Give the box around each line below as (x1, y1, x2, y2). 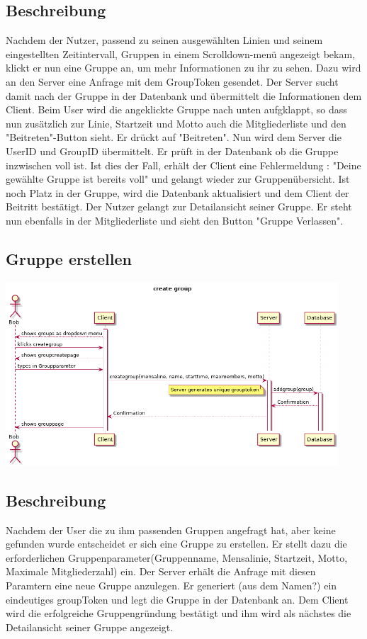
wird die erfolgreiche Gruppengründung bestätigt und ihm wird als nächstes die (6, 606, 351, 621)
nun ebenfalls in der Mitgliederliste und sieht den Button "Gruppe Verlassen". (6, 213, 344, 227)
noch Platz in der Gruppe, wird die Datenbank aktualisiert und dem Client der (6, 185, 349, 200)
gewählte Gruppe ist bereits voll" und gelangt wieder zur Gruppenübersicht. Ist (6, 171, 350, 186)
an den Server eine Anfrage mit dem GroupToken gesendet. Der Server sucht (6, 74, 339, 89)
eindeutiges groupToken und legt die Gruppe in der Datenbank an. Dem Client (6, 592, 349, 606)
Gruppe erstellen (6, 247, 132, 269)
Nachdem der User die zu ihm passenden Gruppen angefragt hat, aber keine (6, 522, 336, 537)
